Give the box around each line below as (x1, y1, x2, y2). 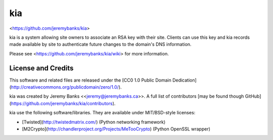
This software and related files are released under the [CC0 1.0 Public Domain (9, 77, 171, 83)
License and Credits (9, 63, 74, 73)
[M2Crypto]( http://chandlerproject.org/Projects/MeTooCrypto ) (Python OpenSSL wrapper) (22, 126, 211, 132)
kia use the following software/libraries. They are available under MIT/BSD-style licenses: (9, 110, 196, 116)
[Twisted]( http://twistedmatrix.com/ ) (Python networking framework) (22, 119, 166, 125)
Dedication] (172, 77, 197, 83)
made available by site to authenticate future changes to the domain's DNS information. (9, 41, 192, 47)
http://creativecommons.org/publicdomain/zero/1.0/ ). (11, 84, 122, 90)
